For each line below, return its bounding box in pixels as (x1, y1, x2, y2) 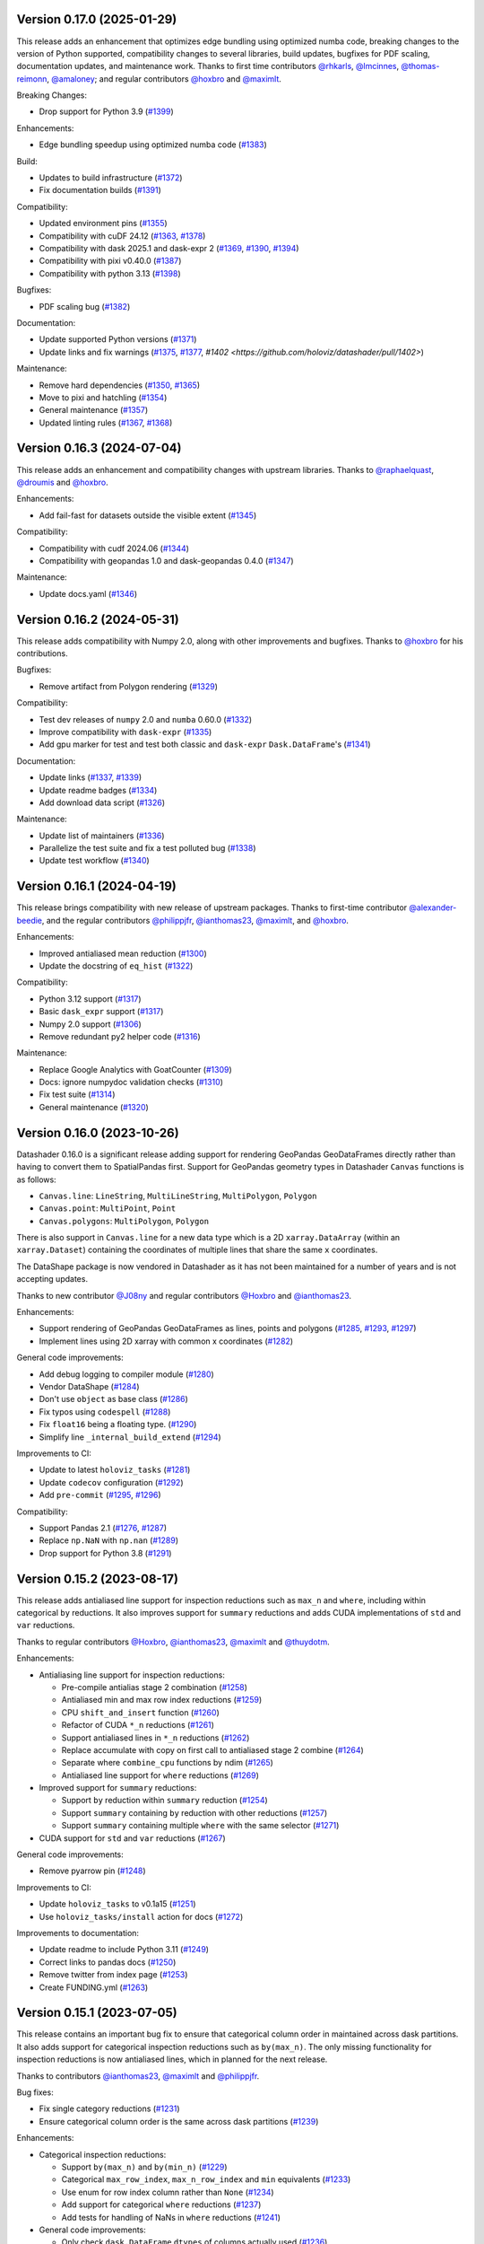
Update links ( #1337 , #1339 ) (39, 772, 143, 783)
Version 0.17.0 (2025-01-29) (16, 12, 177, 27)
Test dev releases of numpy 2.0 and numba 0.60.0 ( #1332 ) (39, 714, 253, 724)
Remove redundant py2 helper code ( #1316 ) (39, 1030, 201, 1041)
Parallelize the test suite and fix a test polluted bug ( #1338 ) (39, 843, 256, 854)
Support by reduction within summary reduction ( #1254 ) (61, 1795, 268, 1806)
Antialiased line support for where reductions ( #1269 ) (61, 1769, 260, 1781)
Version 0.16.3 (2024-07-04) (16, 441, 182, 456)
